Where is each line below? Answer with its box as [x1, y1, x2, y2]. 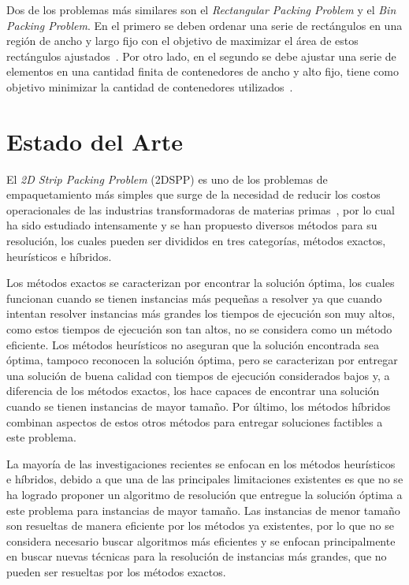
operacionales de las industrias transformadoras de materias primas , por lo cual [6, 201, 395, 218]
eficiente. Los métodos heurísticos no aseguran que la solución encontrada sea [6, 336, 379, 352]
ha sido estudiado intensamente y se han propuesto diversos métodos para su [6, 217, 377, 233]
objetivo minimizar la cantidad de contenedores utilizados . [6, 78, 293, 95]
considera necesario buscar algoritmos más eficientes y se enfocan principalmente [6, 532, 396, 549]
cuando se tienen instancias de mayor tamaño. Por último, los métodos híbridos [6, 398, 391, 414]
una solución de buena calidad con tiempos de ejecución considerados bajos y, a [6, 367, 390, 383]
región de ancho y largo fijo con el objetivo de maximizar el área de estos [6, 32, 359, 49]
